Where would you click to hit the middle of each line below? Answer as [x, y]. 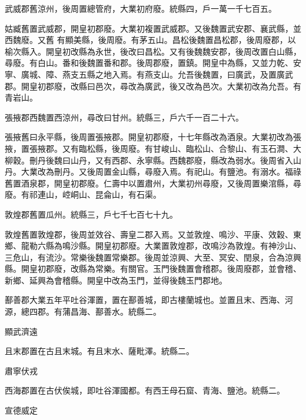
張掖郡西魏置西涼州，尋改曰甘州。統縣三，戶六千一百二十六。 [124, 117]
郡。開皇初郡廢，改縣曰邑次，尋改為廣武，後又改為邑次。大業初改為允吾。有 [153, 86]
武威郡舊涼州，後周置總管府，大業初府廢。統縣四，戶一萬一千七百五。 [141, 8]
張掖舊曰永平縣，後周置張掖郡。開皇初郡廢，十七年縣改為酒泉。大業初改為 [149, 137]
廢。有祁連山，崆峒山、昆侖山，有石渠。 [83, 194]
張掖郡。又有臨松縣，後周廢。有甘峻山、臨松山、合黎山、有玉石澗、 [161, 148]
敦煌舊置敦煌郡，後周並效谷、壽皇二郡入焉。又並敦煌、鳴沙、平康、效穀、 [149, 234]
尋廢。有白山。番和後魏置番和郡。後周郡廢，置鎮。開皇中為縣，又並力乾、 [149, 63]
